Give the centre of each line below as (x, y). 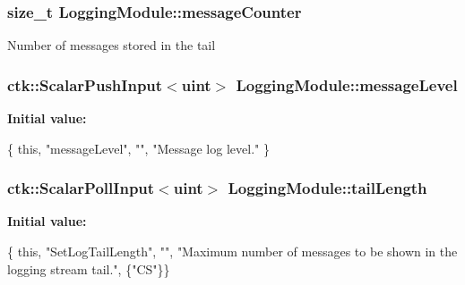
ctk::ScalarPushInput (85, 84)
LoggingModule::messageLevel (347, 84)
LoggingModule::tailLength (327, 188)
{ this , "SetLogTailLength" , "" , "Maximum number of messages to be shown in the (232, 251)
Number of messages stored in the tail (112, 45)
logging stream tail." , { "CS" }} (89, 268)
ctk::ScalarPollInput (81, 188)
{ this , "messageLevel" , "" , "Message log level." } (138, 148)
